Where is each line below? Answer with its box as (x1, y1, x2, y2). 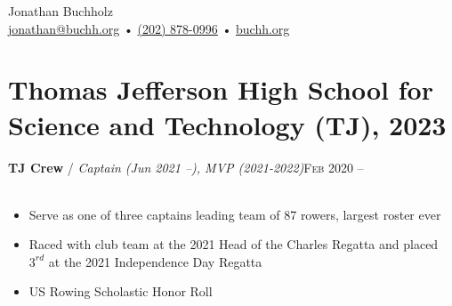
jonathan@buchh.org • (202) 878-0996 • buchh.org (8, 19, 290, 37)
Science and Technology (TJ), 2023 (8, 106, 447, 142)
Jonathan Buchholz (8, 2, 113, 20)
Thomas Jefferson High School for (8, 71, 433, 108)
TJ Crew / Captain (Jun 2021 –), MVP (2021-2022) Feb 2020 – (8, 157, 364, 176)
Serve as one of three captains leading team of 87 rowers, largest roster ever (28, 205, 441, 223)
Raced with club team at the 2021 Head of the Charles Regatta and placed (28, 235, 439, 254)
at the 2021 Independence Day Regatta (48, 252, 262, 270)
